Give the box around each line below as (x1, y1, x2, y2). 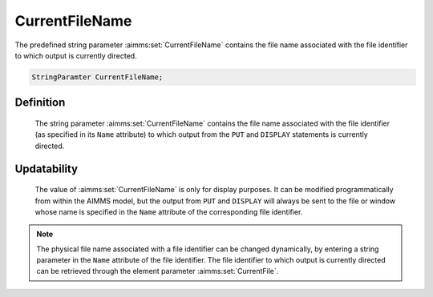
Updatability (14, 162, 79, 175)
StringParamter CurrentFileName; (31, 72, 164, 82)
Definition (14, 96, 66, 110)
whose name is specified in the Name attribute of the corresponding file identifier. (34, 207, 303, 216)
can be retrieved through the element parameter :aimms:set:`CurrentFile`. (36, 267, 279, 276)
